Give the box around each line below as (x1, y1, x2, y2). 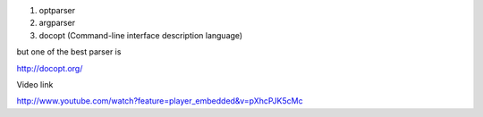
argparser (38, 18, 76, 29)
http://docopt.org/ (16, 63, 83, 73)
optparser (38, 5, 76, 15)
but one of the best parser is (16, 46, 122, 57)
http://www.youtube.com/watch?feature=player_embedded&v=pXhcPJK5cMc (16, 96, 303, 106)
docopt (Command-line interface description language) (38, 29, 243, 40)
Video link (16, 79, 54, 89)
